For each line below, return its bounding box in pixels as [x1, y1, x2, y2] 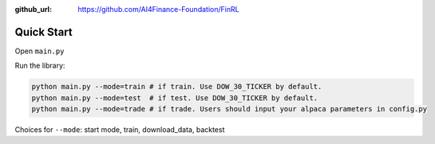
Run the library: [14, 60, 65, 71]
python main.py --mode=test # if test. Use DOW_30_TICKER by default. [31, 93, 318, 103]
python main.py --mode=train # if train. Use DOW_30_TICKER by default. [31, 82, 322, 91]
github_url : [14, 5, 52, 14]
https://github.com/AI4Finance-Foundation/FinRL [77, 5, 239, 14]
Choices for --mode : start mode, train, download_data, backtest [14, 125, 225, 134]
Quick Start [14, 25, 73, 39]
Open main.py [14, 46, 65, 56]
